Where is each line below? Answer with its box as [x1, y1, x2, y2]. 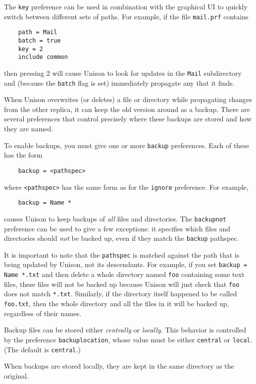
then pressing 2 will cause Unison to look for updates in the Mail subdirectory [4, 67, 242, 78]
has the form [4, 150, 43, 160]
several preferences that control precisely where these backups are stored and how [4, 113, 252, 124]
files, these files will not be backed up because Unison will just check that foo [4, 278, 240, 289]
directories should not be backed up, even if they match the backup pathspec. [4, 233, 239, 243]
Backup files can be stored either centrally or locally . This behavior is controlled [4, 325, 246, 335]
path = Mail [18, 29, 57, 36]
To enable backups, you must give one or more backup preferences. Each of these [4, 140, 250, 150]
